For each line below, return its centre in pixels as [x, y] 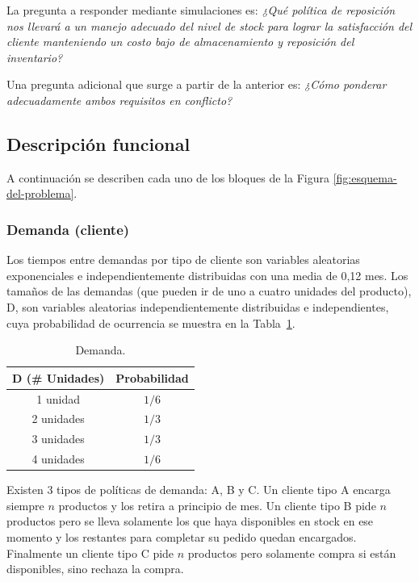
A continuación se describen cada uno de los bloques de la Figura [168, 177]
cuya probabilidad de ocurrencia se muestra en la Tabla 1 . [151, 322]
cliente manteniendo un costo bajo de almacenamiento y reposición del [180, 42]
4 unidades [58, 459]
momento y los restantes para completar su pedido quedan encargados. [182, 536]
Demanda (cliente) [68, 229]
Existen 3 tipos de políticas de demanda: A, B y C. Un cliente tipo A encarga [199, 490]
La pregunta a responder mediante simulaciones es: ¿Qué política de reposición [201, 10]
